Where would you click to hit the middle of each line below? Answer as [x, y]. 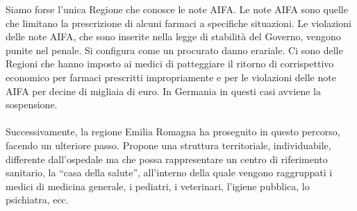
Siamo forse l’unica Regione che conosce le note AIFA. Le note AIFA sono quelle [177, 9]
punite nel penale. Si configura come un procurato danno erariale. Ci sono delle [174, 50]
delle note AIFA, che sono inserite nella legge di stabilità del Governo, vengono [173, 36]
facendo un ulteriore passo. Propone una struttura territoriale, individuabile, [168, 145]
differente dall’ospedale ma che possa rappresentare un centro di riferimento [167, 159]
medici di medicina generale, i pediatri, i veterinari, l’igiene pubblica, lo [158, 186]
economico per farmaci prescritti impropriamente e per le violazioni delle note [171, 77]
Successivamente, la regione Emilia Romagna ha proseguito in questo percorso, [173, 132]
